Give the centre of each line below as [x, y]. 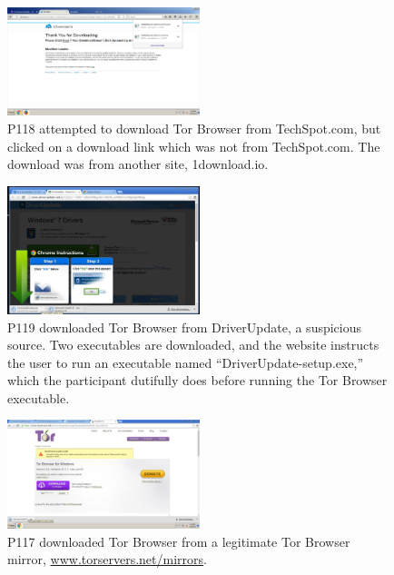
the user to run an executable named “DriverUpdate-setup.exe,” [186, 362]
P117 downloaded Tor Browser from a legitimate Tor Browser [179, 541]
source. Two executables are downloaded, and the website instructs [193, 345]
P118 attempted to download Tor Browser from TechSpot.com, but [194, 128]
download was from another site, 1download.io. [138, 164]
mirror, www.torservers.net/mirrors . [107, 559]
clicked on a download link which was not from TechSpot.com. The [194, 146]
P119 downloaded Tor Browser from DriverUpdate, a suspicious [185, 327]
